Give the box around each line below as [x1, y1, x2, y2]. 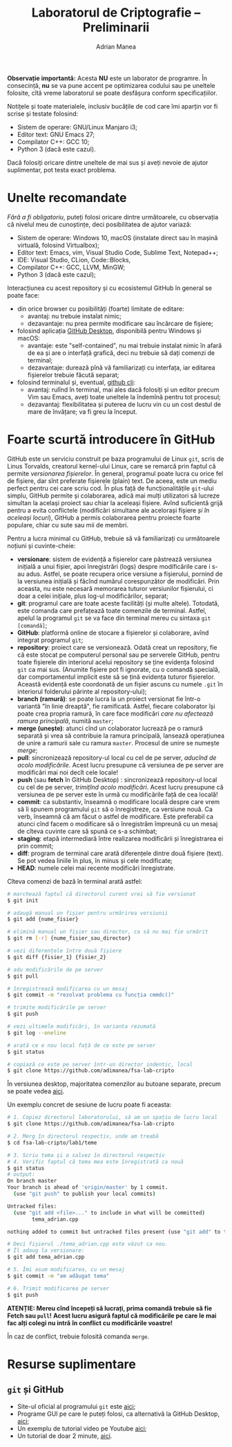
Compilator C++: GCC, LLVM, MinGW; [17, 263, 126, 271]
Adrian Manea [95, 42, 137, 51]
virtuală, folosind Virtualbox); [17, 241, 100, 249]
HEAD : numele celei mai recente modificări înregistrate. [17, 864, 175, 872]
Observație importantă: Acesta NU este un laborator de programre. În [7, 74, 207, 82]
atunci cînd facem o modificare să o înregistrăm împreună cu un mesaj [17, 819, 218, 828]
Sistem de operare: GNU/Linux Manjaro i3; [17, 122, 138, 131]
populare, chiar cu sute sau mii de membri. [7, 520, 129, 529]
